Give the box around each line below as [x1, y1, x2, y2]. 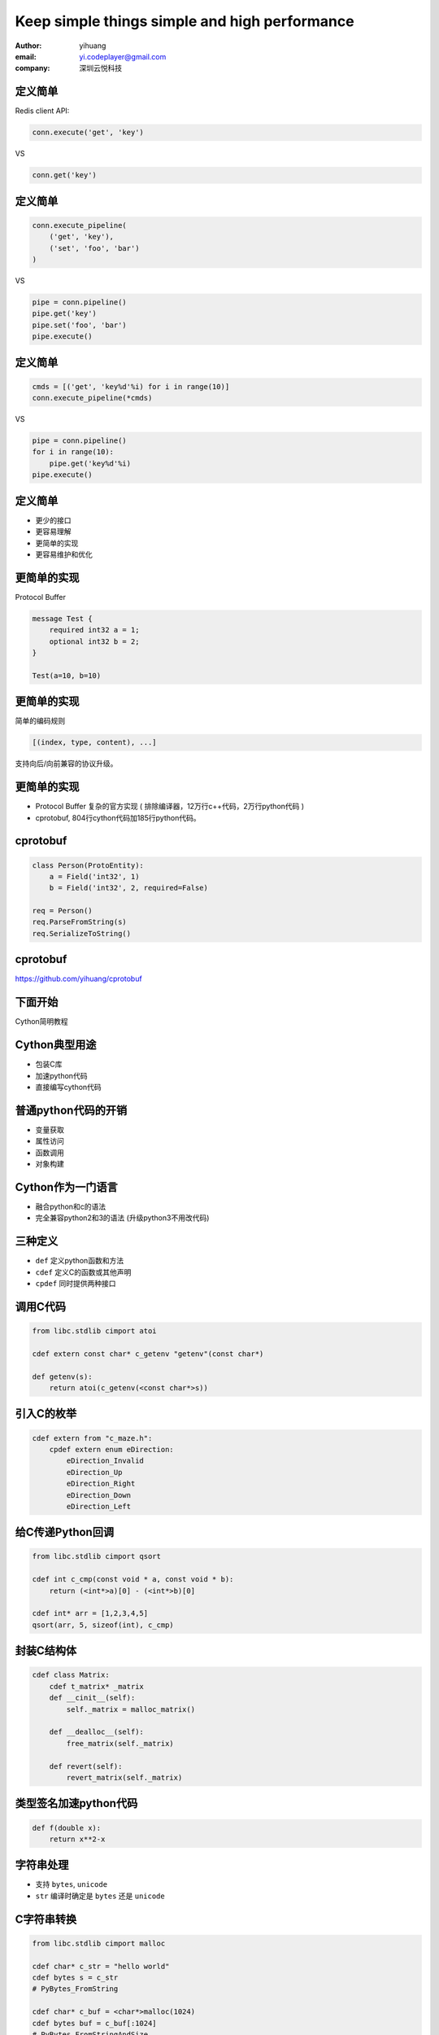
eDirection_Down [66, 1490, 132, 1499]
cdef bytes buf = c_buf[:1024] [32, 2019, 158, 2028]
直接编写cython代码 [35, 1082, 102, 1092]
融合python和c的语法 [35, 1201, 106, 1211]
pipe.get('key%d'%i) [49, 458, 132, 468]
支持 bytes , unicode [35, 1880, 108, 1889]
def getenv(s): [32, 1372, 93, 1381]
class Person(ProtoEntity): [32, 860, 144, 870]
